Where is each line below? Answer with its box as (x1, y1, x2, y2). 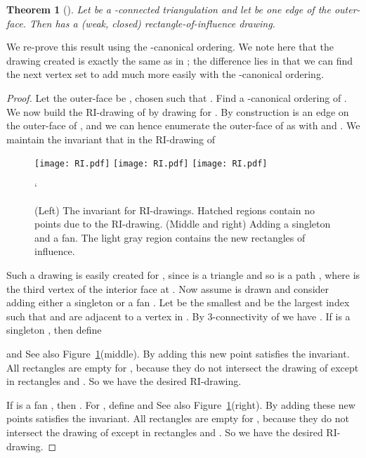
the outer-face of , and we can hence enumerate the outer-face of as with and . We (6, 118, 360, 133)
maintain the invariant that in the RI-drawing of (6, 131, 216, 146)
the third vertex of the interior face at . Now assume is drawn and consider (6, 281, 329, 296)
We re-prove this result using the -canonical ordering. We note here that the (6, 39, 334, 54)
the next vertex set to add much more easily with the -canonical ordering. (6, 67, 324, 81)
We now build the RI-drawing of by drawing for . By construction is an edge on (6, 104, 349, 119)
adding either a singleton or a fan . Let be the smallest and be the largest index (6, 295, 350, 310)
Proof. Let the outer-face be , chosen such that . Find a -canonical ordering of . (6, 90, 347, 105)
